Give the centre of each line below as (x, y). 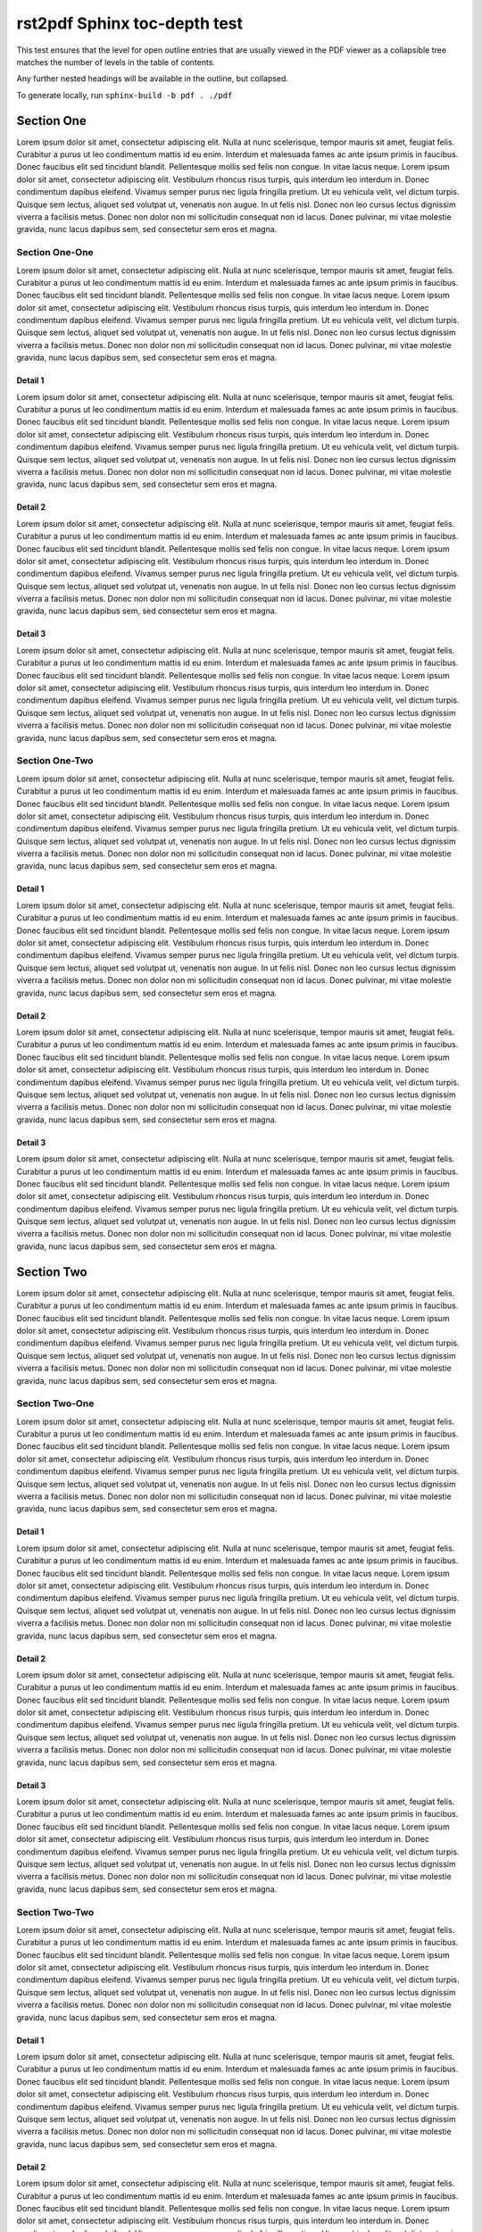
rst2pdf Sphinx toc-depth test (130, 23)
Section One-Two (55, 761)
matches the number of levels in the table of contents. (116, 62)
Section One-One (55, 253)
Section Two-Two (55, 1912)
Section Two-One (55, 1403)
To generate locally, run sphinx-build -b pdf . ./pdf (125, 95)
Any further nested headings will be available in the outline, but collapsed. (153, 79)
